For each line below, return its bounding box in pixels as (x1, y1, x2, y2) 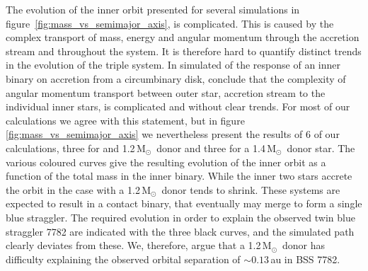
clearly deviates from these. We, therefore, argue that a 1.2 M (6, 238, 272, 253)
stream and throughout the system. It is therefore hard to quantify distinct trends (6, 43, 362, 58)
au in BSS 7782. (270, 251, 340, 266)
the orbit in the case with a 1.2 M (6, 182, 151, 197)
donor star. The (287, 140, 355, 155)
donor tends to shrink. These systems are (161, 182, 340, 197)
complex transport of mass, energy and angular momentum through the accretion (6, 30, 360, 45)
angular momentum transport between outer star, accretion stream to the (6, 85, 326, 100)
